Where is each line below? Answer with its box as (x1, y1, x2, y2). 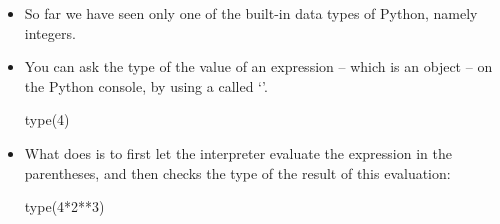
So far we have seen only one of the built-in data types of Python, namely (24, 3, 478, 23)
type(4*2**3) (24, 196, 105, 217)
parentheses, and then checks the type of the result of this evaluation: (24, 162, 451, 183)
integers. (24, 22, 76, 43)
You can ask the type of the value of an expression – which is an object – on (24, 56, 493, 77)
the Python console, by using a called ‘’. (24, 75, 268, 96)
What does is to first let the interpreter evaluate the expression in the (24, 142, 452, 163)
